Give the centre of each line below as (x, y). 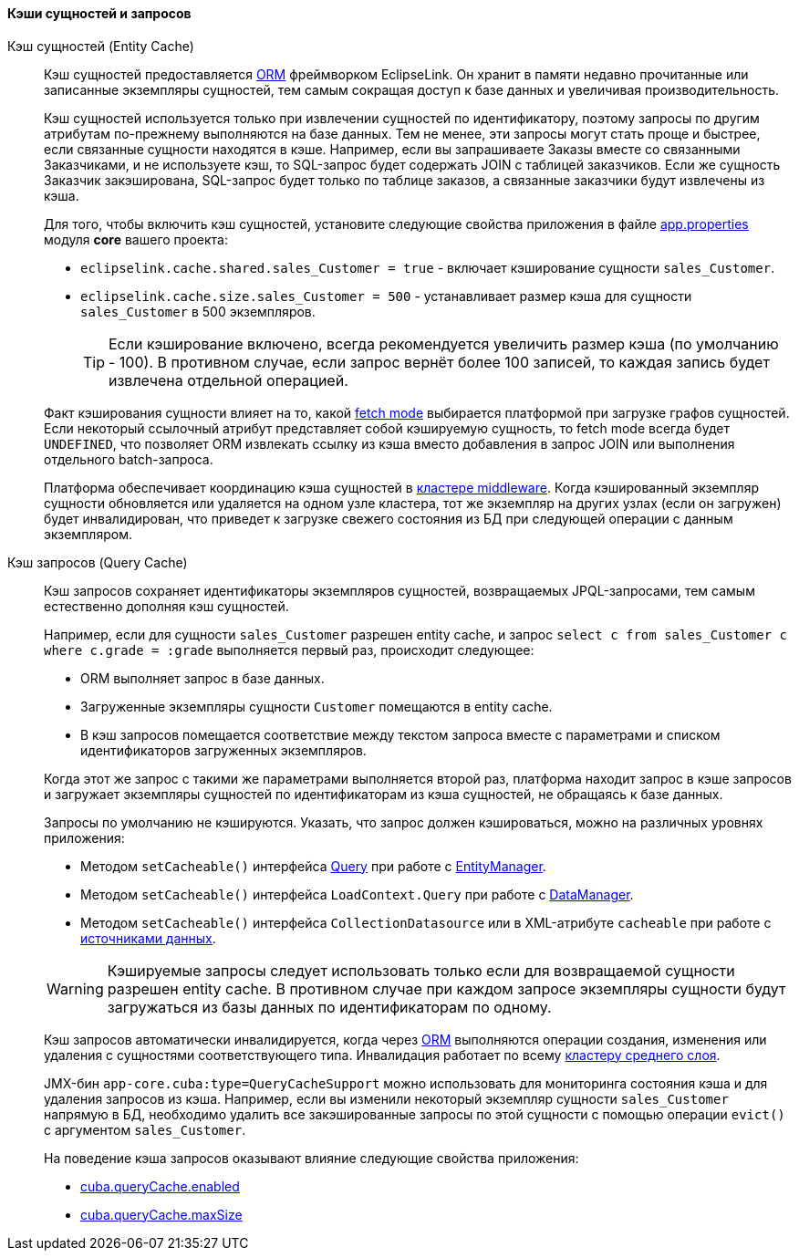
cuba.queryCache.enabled (160, 1186)
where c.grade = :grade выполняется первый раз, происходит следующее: (289, 650)
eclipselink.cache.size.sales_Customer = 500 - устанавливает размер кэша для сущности (386, 296)
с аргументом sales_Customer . (145, 1129)
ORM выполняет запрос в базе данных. (202, 678)
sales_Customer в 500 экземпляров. (198, 311)
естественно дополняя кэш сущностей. (166, 606)
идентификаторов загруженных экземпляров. (223, 750)
